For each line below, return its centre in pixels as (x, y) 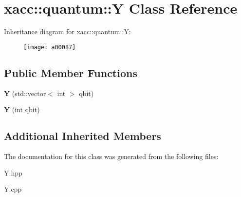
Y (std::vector (25, 93)
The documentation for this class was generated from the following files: (111, 156)
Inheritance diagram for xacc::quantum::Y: (67, 31)
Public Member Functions (71, 72)
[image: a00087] (50, 47)
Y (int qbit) (22, 109)
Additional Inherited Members (83, 136)
